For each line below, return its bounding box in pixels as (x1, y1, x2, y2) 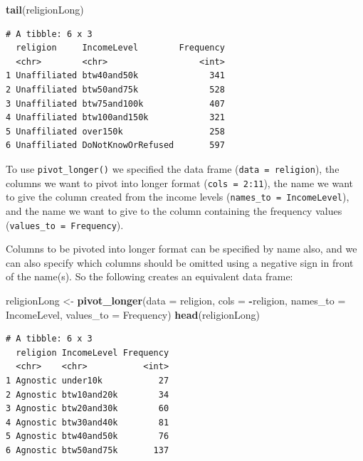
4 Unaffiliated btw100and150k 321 (6, 112, 225, 123)
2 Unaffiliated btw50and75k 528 (6, 84, 225, 95)
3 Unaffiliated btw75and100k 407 (6, 98, 225, 109)
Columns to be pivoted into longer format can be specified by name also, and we (6, 241, 357, 256)
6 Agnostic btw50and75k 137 (6, 445, 169, 455)
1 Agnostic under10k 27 (6, 375, 169, 386)
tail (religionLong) (6, 2, 84, 16)
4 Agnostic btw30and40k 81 (6, 417, 169, 428)
